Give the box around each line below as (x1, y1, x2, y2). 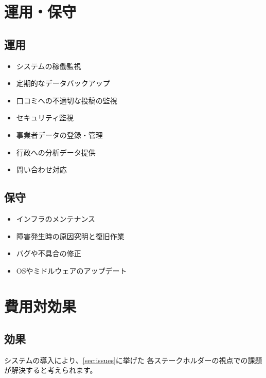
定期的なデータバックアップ (16, 78, 110, 88)
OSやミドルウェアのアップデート (16, 265, 127, 276)
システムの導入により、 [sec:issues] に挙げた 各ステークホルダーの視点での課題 (4, 354, 262, 365)
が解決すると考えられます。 (4, 365, 97, 375)
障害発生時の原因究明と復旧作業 (16, 230, 125, 241)
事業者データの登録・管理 (16, 129, 103, 140)
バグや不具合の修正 (16, 248, 81, 259)
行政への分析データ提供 (16, 147, 96, 157)
